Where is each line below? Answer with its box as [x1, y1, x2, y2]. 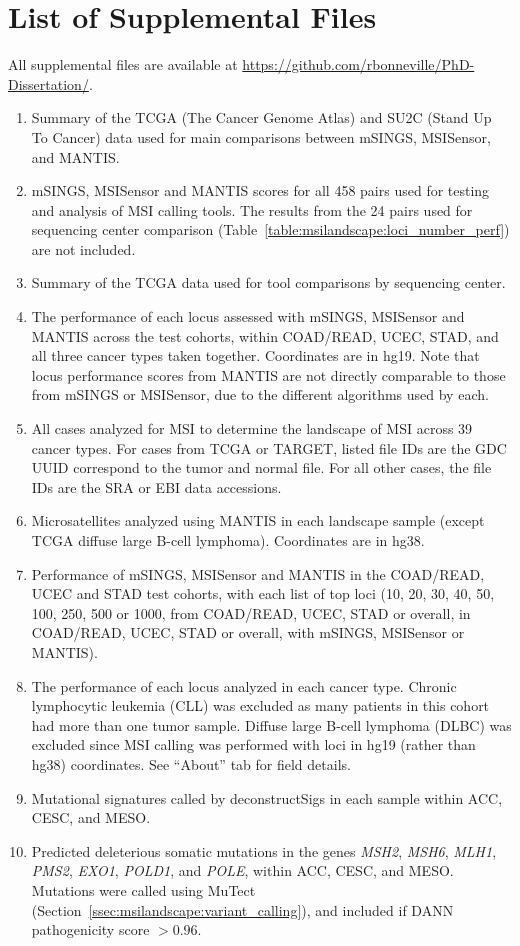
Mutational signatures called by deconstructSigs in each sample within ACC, [31, 787, 503, 808]
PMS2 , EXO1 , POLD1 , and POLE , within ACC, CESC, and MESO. [31, 860, 454, 881]
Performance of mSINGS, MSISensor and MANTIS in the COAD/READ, [31, 563, 485, 584]
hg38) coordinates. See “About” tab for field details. [31, 753, 351, 774]
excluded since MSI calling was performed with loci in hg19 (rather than [31, 734, 476, 755]
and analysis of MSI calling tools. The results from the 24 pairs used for [31, 199, 473, 220]
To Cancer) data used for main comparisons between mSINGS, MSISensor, [31, 126, 491, 147]
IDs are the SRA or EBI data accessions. [31, 476, 282, 497]
